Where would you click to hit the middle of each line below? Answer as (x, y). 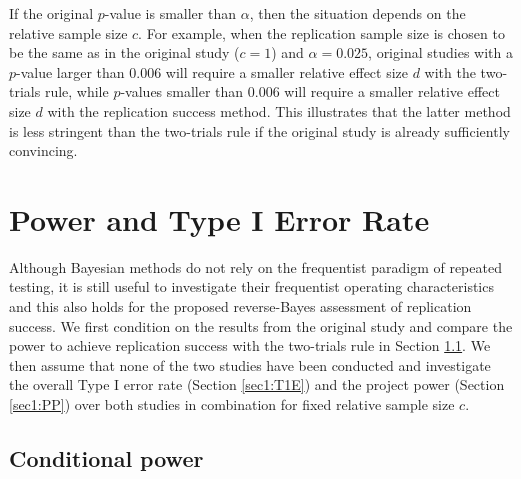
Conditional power (106, 458)
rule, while (76, 91)
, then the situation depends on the (357, 13)
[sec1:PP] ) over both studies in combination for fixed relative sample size (232, 404)
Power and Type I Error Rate (219, 218)
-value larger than (70, 71)
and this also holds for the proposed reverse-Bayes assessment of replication (240, 306)
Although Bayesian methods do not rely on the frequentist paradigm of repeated (255, 266)
